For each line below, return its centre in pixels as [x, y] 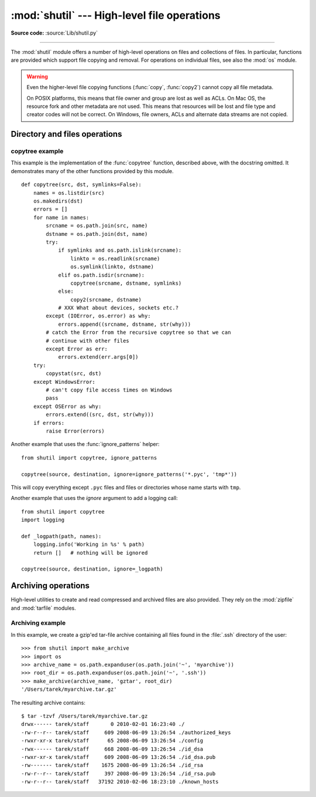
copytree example [37, 151]
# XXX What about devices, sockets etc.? [118, 308]
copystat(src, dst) [74, 374]
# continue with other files [88, 341]
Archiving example [38, 623]
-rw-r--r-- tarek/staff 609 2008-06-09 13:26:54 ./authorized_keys [126, 732]
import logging [43, 520]
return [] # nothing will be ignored [90, 553]
